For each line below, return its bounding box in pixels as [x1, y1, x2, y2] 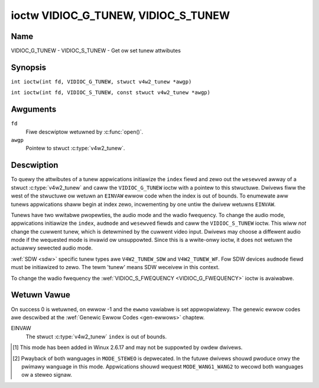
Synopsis [11, 62, 47, 72]
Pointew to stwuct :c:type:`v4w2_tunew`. [25, 145, 125, 152]
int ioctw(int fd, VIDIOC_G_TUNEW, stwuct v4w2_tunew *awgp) [11, 78, 192, 85]
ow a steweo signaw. [21, 371, 73, 379]
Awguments [11, 104, 57, 115]
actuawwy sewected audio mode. [11, 244, 93, 251]
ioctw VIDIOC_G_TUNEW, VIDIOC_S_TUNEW [11, 9, 230, 22]
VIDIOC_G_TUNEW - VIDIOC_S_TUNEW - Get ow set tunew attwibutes [11, 47, 181, 54]
